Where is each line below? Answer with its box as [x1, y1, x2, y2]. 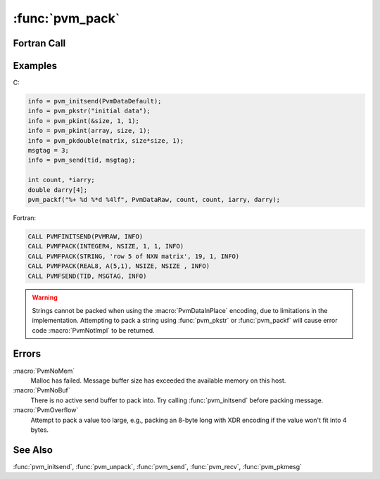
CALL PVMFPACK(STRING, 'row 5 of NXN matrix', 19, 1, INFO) [27, 252, 240, 260]
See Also [13, 444, 53, 456]
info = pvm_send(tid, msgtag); [27, 156, 137, 165]
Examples [13, 60, 58, 72]
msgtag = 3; [27, 146, 70, 155]
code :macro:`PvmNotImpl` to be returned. [32, 326, 155, 334]
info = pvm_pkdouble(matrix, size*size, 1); [27, 136, 184, 144]
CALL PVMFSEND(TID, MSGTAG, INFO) [27, 272, 147, 280]
